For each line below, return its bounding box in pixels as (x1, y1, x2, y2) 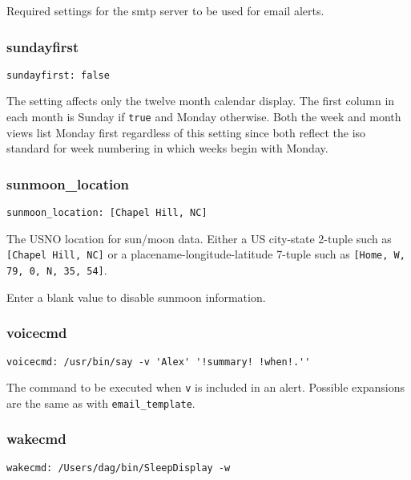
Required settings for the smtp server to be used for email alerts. (6, 2, 324, 18)
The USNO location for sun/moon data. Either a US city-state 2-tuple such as (6, 230, 392, 246)
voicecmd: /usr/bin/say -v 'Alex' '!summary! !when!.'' (6, 356, 311, 368)
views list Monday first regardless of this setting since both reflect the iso (6, 124, 366, 140)
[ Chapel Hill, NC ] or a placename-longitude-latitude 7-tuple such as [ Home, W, (6, 246, 405, 262)
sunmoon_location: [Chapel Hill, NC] (6, 207, 208, 219)
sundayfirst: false (6, 69, 110, 81)
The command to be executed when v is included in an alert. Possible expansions (6, 379, 405, 396)
